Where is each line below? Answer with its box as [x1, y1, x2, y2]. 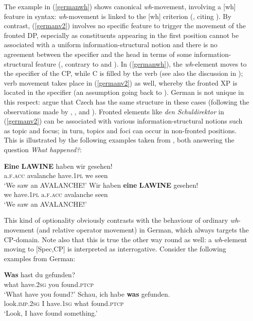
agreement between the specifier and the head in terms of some [4, 49, 192, 59]
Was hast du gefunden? [4, 269, 75, 280]
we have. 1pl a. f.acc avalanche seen [4, 189, 108, 199]
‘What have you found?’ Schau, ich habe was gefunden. [4, 288, 170, 299]
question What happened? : [4, 144, 82, 154]
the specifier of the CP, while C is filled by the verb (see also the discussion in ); [4, 68, 243, 78]
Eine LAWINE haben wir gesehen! [4, 160, 113, 171]
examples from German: [4, 253, 75, 263]
